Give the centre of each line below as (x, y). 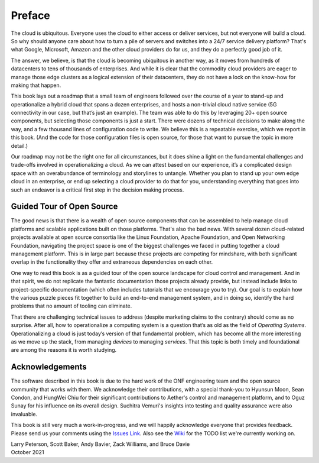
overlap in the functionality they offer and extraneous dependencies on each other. (112, 262)
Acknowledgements (49, 367)
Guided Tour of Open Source (64, 207)
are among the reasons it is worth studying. (64, 350)
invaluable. (24, 414)
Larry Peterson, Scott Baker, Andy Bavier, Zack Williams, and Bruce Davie (100, 444)
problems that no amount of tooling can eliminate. (71, 306)
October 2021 (27, 452)
